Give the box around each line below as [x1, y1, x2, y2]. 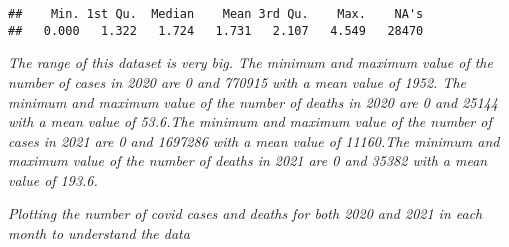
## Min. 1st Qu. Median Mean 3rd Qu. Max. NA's [8, 7, 424, 21]
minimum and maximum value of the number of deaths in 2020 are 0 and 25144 [8, 91, 498, 112]
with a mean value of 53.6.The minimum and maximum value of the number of [8, 111, 492, 132]
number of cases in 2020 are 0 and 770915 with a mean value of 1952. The [8, 71, 467, 92]
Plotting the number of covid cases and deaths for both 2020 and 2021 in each [8, 203, 483, 224]
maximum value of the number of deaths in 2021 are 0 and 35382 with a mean [8, 150, 488, 171]
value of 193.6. [8, 169, 98, 190]
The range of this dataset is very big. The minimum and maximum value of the [8, 52, 493, 73]
